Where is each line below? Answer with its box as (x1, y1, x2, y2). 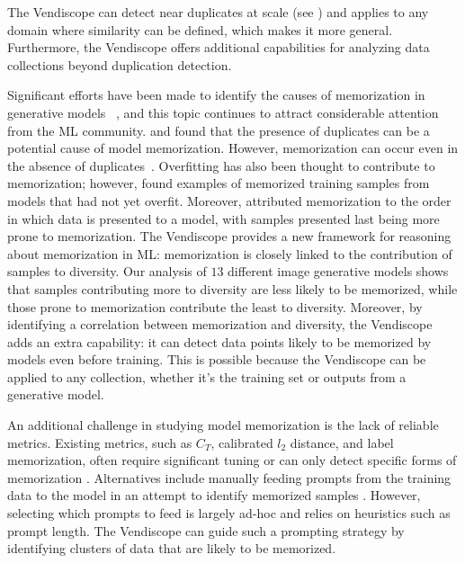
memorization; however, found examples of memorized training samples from (7, 174, 430, 192)
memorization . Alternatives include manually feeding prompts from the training (7, 468, 452, 487)
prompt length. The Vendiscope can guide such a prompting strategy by (7, 521, 405, 540)
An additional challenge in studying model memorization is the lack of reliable (7, 416, 439, 434)
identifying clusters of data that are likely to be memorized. (7, 539, 336, 558)
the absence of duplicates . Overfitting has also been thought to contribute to (7, 156, 435, 174)
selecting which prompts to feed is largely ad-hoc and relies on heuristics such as (7, 504, 451, 523)
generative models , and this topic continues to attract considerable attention (7, 103, 439, 121)
